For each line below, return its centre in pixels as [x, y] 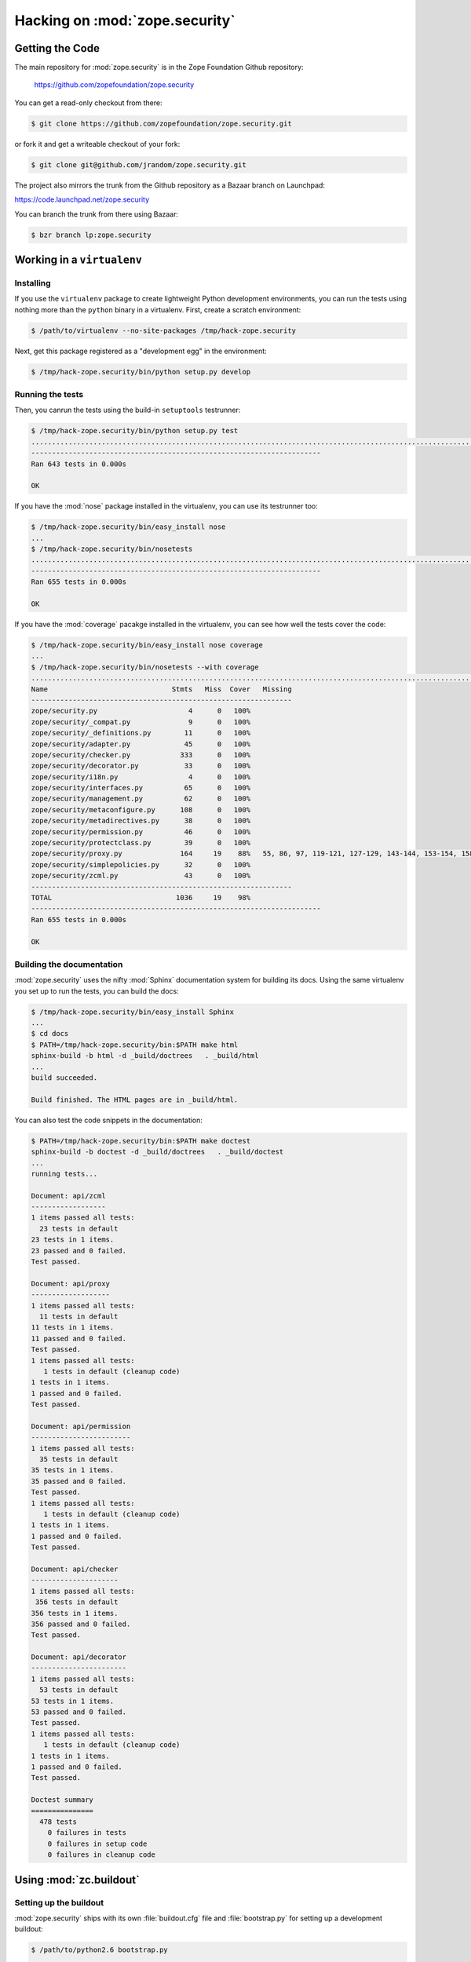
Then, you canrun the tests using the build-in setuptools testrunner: [128, 410]
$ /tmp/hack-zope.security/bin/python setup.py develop [141, 372]
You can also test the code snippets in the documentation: [109, 1120]
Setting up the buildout [59, 1902]
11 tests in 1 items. [73, 1327]
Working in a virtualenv [78, 259]
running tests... [64, 1174]
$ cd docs [50, 1034]
